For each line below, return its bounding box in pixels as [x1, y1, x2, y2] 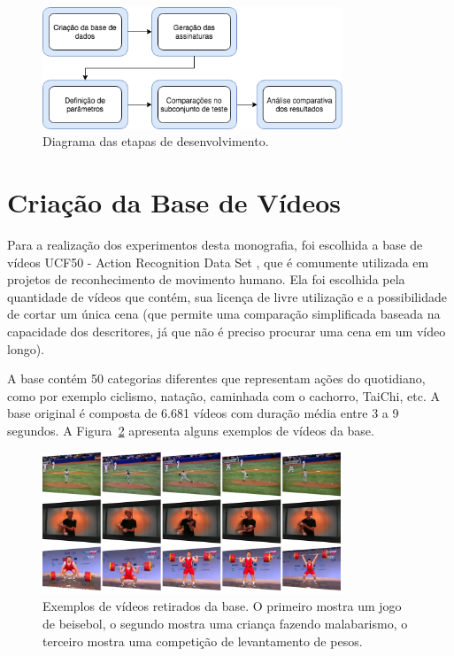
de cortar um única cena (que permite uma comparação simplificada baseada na [7, 305, 441, 323]
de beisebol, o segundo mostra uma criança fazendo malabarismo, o [42, 614, 408, 633]
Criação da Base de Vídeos [7, 184, 342, 220]
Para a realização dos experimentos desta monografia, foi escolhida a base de [7, 235, 423, 254]
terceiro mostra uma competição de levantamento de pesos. [42, 631, 363, 650]
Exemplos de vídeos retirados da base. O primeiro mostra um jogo [42, 597, 402, 615]
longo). [7, 339, 45, 358]
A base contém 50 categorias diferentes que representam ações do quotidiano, [7, 369, 426, 388]
